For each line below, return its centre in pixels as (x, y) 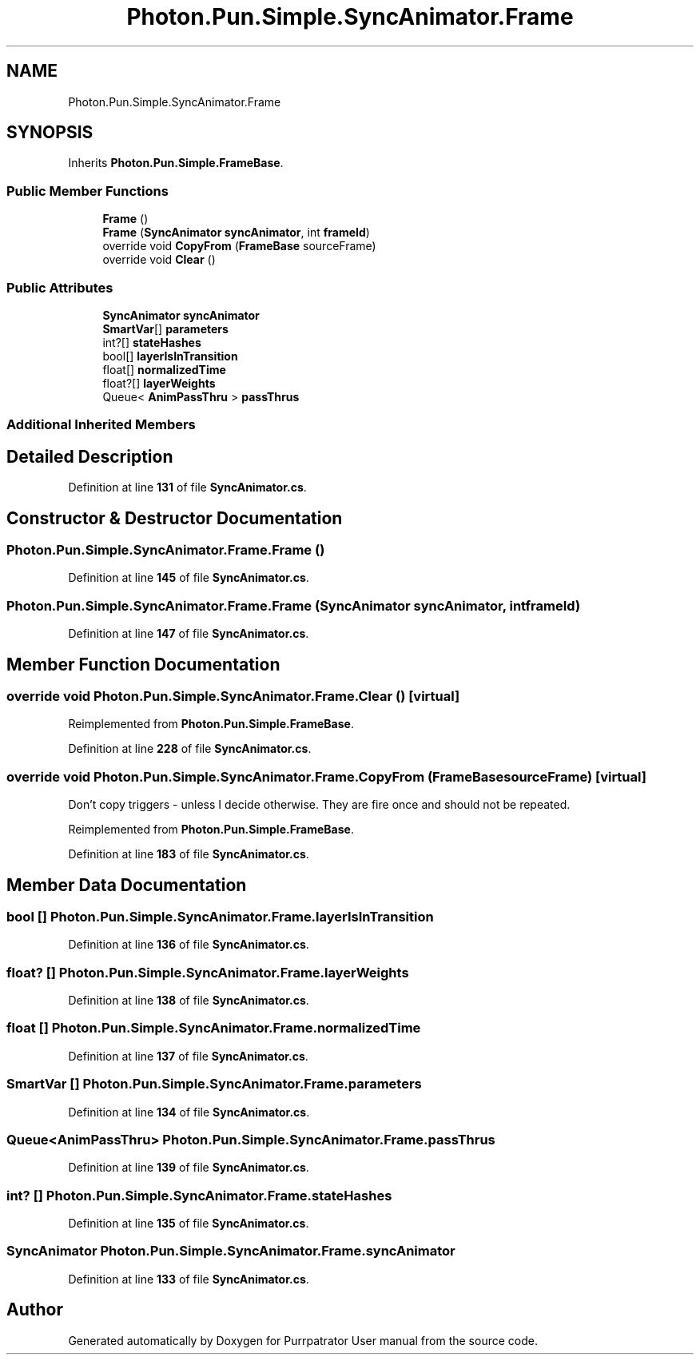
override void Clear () (159, 260)
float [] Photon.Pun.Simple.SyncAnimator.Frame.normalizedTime (214, 1028)
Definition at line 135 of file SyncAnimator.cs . (189, 1224)
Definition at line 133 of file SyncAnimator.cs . (189, 1279)
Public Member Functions (87, 191)
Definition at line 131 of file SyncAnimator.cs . (187, 487)
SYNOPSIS (50, 133)
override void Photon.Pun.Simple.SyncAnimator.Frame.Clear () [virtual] (233, 696)
